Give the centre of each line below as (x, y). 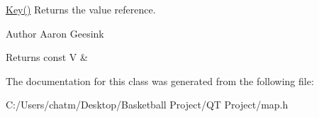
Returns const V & (47, 57)
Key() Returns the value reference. (81, 9)
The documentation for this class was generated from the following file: (160, 80)
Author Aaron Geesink (55, 33)
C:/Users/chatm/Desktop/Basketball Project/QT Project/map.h (147, 105)
